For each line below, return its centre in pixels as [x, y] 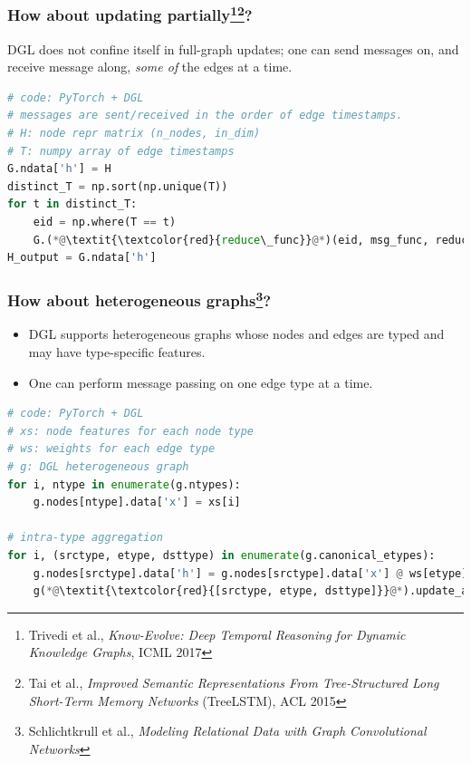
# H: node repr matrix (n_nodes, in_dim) [134, 134]
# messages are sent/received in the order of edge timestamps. [205, 116]
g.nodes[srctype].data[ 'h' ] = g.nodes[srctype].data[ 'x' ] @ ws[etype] [250, 573]
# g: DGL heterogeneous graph [98, 467]
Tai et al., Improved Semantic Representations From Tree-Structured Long [234, 682]
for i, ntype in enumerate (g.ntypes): [124, 484]
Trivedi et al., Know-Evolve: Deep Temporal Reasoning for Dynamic [217, 634]
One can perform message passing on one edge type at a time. [201, 382]
